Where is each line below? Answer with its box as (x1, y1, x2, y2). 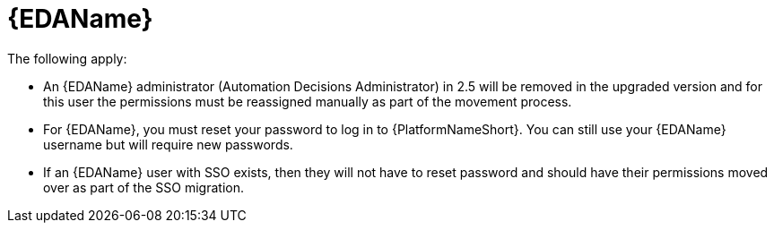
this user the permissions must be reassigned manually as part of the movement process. (43, 93, 572, 109)
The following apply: (7, 50, 127, 66)
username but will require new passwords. (43, 136, 293, 152)
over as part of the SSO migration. (43, 179, 244, 195)
